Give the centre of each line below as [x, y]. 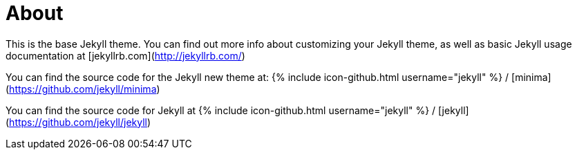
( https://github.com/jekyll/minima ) [83, 89]
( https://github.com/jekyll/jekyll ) [78, 122]
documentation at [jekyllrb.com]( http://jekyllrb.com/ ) [125, 55]
